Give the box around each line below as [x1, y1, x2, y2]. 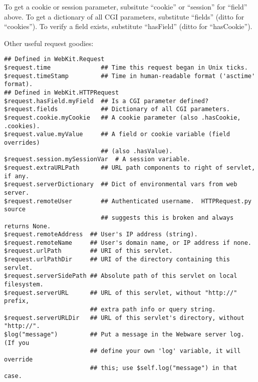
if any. [4, 172, 30, 180]
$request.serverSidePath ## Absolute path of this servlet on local [4, 272, 237, 280]
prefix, [4, 297, 30, 305]
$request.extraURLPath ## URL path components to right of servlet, [4, 164, 255, 171]
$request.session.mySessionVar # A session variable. [4, 156, 191, 163]
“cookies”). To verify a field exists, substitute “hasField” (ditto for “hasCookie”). [4, 21, 252, 32]
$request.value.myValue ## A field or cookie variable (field [4, 131, 230, 138]
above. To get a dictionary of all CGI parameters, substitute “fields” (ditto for [4, 11, 244, 22]
